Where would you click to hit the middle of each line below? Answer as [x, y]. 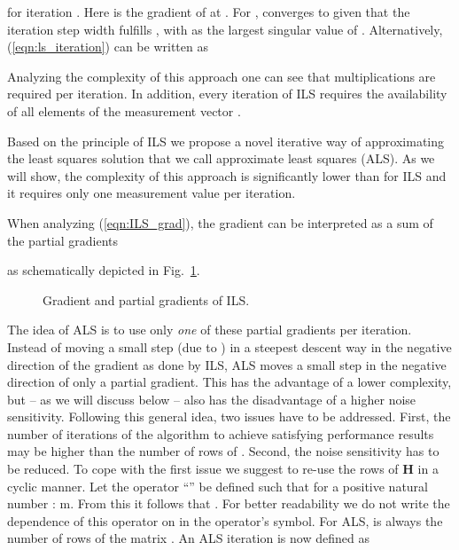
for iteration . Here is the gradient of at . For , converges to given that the [209, 12]
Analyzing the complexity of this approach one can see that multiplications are [222, 76]
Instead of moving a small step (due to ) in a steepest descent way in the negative [229, 346]
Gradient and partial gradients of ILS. [146, 299]
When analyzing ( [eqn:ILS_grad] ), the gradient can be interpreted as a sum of [220, 222]
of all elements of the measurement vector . [124, 110]
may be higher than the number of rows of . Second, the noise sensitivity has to [223, 451]
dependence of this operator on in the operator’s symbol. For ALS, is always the [225, 520]
